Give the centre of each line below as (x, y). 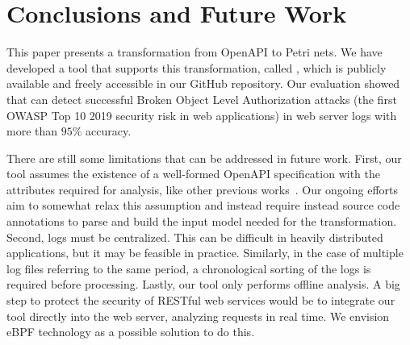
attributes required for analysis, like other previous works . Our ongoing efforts (203, 189)
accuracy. (109, 131)
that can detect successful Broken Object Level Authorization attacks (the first (202, 99)
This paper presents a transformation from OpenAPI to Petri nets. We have (195, 52)
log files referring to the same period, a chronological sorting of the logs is (189, 268)
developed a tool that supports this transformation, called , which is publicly (197, 67)
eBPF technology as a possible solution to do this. (131, 332)
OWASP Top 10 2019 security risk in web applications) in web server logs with (202, 115)
